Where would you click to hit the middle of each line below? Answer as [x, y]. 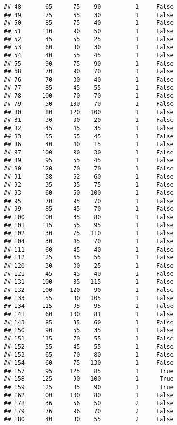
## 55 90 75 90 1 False [89, 63]
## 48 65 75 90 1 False [89, 7]
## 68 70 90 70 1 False [89, 72]
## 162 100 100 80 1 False [89, 395]
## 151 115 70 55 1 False [89, 338]
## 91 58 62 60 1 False [89, 177]
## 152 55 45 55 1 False [89, 347]
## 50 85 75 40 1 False [89, 23]
